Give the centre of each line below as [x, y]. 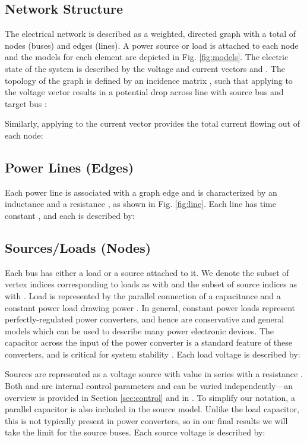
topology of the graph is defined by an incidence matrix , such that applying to [149, 80]
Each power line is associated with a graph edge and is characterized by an [141, 192]
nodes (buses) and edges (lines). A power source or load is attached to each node [152, 45]
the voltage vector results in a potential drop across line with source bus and [144, 92]
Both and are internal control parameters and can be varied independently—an [149, 386]
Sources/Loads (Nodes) [78, 247]
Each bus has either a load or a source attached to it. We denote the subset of [147, 272]
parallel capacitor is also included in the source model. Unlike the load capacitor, [152, 409]
